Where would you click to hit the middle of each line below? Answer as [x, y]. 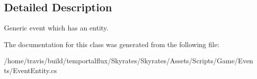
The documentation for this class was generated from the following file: [112, 44]
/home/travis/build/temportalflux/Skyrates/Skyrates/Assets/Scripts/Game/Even [129, 61]
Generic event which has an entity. [56, 28]
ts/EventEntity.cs [30, 70]
